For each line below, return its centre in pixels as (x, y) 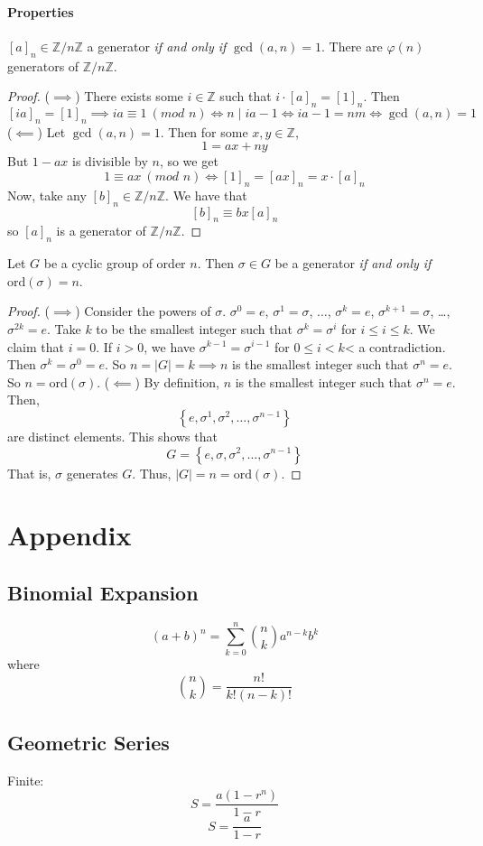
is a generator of (101, 231)
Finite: (26, 780)
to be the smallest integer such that (194, 328)
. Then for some (204, 131)
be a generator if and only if (353, 263)
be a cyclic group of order (115, 263)
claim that (36, 346)
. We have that (206, 195)
